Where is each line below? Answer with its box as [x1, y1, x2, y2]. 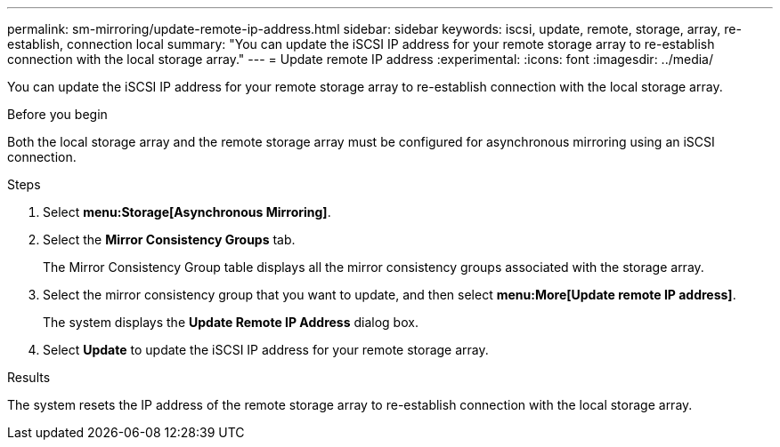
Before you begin [7, 107, 108, 122]
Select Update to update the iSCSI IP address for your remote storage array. [43, 342, 489, 357]
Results [7, 370, 51, 385]
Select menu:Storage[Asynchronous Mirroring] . [43, 204, 331, 220]
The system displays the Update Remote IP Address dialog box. [43, 315, 418, 330]
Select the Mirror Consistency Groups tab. [43, 232, 296, 247]
